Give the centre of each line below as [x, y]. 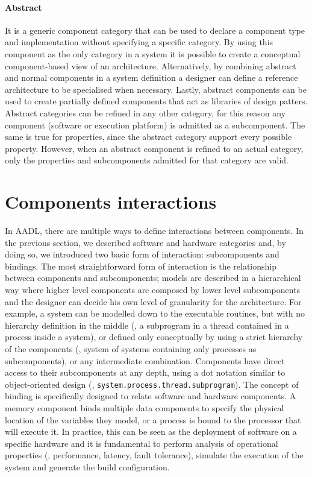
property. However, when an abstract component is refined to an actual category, [154, 148]
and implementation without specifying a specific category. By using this [139, 42]
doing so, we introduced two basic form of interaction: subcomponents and [142, 254]
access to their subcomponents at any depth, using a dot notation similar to [145, 372]
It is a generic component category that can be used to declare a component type [155, 30]
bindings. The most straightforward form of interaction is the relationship [141, 266]
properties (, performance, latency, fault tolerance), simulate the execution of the [154, 455]
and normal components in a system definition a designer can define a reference [151, 77]
